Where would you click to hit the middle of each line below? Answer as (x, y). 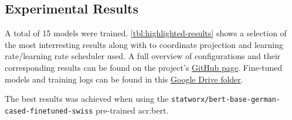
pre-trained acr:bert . (132, 110)
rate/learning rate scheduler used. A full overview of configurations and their (143, 56)
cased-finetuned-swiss (49, 111)
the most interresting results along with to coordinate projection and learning (144, 44)
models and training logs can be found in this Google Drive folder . (124, 79)
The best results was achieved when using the (87, 99)
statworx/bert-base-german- (226, 100)
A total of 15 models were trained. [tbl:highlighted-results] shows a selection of (146, 33)
